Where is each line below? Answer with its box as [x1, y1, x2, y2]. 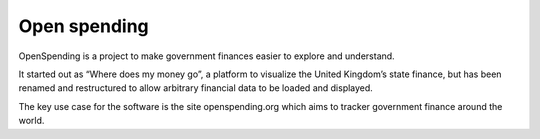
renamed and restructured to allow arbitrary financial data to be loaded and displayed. [18, 82, 374, 94]
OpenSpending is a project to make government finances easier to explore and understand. [18, 50, 395, 62]
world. [18, 115, 45, 127]
